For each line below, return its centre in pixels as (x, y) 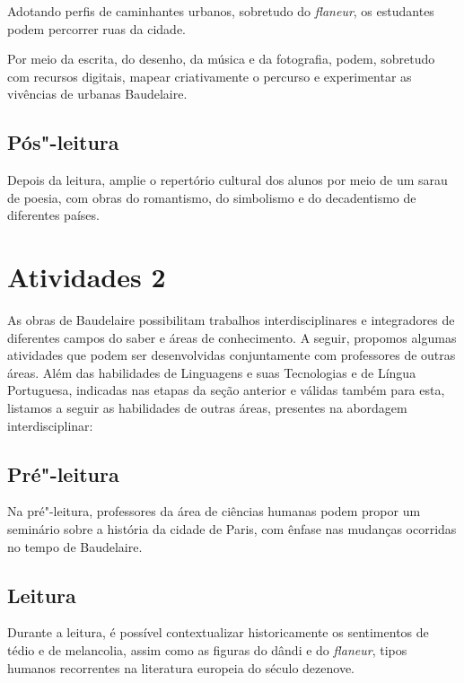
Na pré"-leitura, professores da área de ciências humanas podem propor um (214, 511)
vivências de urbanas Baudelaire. (97, 94)
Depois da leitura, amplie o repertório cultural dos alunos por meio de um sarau (228, 180)
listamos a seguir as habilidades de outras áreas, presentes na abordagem (207, 408)
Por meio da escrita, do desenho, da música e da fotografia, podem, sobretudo (221, 59)
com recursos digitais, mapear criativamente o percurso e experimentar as (210, 76)
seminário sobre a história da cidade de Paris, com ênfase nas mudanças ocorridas (232, 529)
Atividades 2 (87, 277)
